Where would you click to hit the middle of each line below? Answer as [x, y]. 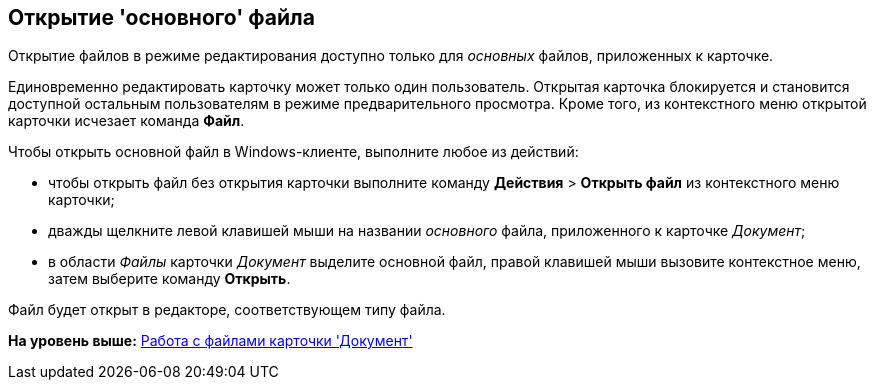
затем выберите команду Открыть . [169, 279]
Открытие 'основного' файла [161, 17]
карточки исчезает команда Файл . [126, 121]
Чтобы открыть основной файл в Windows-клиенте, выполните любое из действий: [293, 152]
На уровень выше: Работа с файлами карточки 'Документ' [210, 341]
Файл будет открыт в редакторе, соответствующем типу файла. [227, 310]
